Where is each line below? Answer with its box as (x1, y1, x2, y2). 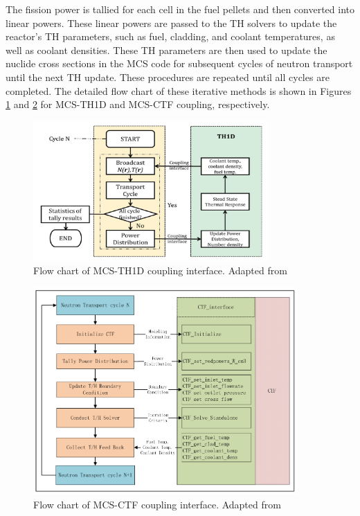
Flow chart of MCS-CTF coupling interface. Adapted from (33, 497, 281, 511)
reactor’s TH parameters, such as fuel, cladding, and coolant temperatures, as (6, 29, 335, 44)
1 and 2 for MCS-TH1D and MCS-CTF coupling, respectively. (6, 97, 270, 112)
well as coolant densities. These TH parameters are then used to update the (6, 42, 327, 57)
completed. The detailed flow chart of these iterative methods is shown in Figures (6, 83, 352, 98)
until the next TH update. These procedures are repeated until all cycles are (6, 69, 330, 84)
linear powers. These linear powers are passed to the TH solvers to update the (6, 15, 337, 30)
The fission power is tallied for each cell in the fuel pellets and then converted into (6, 2, 355, 16)
